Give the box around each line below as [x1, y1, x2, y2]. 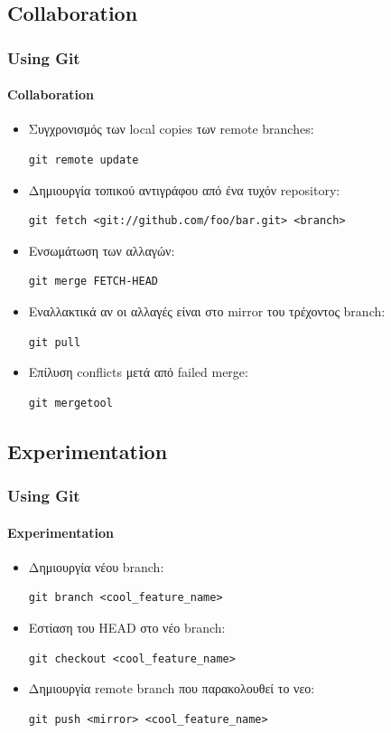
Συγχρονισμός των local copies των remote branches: [28, 119, 314, 138]
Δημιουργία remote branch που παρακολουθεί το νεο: [28, 679, 315, 698]
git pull [28, 335, 81, 349]
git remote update [28, 154, 139, 167]
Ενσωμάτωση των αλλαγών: [28, 240, 175, 259]
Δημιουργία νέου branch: [28, 557, 164, 576]
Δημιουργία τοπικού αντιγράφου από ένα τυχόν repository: [28, 180, 340, 199]
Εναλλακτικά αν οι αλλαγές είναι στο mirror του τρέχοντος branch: [28, 301, 386, 320]
